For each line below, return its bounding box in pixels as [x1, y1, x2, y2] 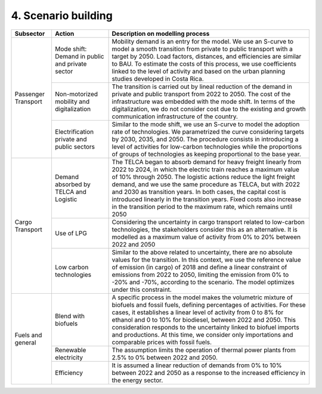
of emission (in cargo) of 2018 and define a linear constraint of [112, 263, 287, 271]
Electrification [54, 127, 94, 136]
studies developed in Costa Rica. [112, 75, 204, 83]
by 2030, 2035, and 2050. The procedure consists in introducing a [112, 135, 299, 143]
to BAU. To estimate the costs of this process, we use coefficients [112, 60, 296, 68]
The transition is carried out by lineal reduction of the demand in [112, 82, 292, 91]
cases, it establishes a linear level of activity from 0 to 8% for [112, 308, 284, 316]
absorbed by [54, 180, 91, 188]
